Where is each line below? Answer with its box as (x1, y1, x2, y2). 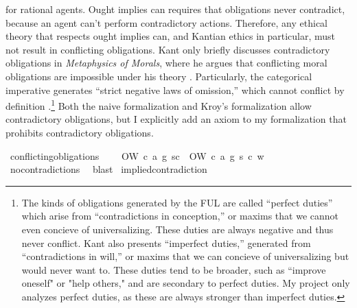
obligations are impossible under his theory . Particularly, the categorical (5, 69, 312, 83)
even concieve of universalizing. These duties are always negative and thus (21, 222, 334, 236)
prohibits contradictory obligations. (5, 126, 154, 139)
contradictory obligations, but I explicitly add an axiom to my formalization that (5, 112, 347, 126)
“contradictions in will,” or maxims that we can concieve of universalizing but (21, 249, 349, 263)
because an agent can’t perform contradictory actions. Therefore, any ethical (5, 15, 327, 29)
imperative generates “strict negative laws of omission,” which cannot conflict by (5, 82, 345, 97)
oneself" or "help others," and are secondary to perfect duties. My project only (21, 276, 350, 290)
